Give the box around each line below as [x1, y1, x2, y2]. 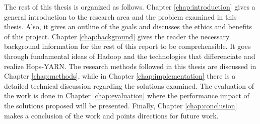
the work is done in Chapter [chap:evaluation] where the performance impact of [4, 90, 249, 101]
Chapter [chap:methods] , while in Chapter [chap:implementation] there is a [4, 71, 236, 81]
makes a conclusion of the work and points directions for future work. [4, 110, 219, 120]
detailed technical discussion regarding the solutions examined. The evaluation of [4, 80, 254, 91]
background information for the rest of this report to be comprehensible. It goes [4, 41, 251, 51]
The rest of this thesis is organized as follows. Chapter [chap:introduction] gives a [4, 2, 255, 12]
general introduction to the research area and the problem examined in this [4, 11, 237, 22]
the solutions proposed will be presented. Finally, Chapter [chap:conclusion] [4, 100, 237, 110]
